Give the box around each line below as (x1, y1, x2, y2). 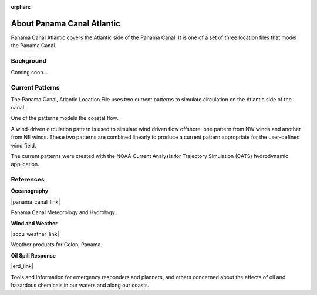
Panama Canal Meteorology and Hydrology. (11, 209, 117, 216)
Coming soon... (11, 69, 48, 76)
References (11, 176, 45, 184)
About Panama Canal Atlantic (11, 18, 120, 29)
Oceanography (11, 187, 49, 194)
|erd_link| (11, 263, 33, 270)
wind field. (11, 142, 36, 149)
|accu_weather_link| (11, 231, 59, 238)
